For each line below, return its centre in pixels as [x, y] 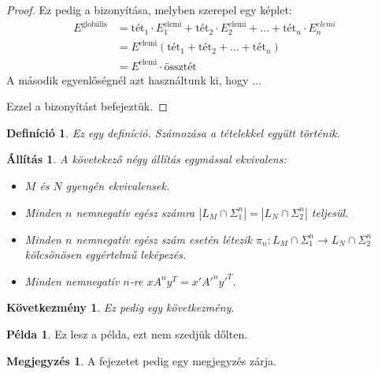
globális [94, 24]
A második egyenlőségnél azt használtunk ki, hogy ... [134, 79]
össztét [180, 67]
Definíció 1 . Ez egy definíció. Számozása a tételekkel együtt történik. [173, 132]
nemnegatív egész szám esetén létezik [164, 239]
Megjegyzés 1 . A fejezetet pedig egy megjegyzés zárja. [141, 360]
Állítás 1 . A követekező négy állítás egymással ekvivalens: [146, 159]
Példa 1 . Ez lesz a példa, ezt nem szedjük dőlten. [127, 333]
